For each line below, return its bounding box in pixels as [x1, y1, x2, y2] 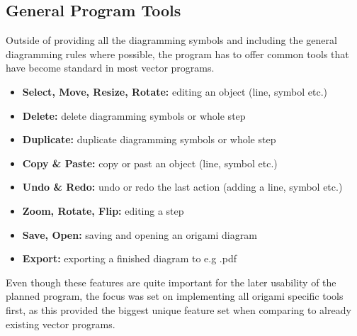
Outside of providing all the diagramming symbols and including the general [6, 33, 337, 47]
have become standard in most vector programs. [6, 60, 215, 75]
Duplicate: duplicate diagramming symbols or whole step [22, 132, 276, 147]
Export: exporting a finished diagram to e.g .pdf [22, 251, 237, 266]
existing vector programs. [6, 316, 115, 331]
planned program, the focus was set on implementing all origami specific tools [6, 289, 344, 303]
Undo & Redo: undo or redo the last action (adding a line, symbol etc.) [22, 179, 343, 194]
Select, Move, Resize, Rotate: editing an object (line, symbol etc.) [22, 84, 328, 99]
